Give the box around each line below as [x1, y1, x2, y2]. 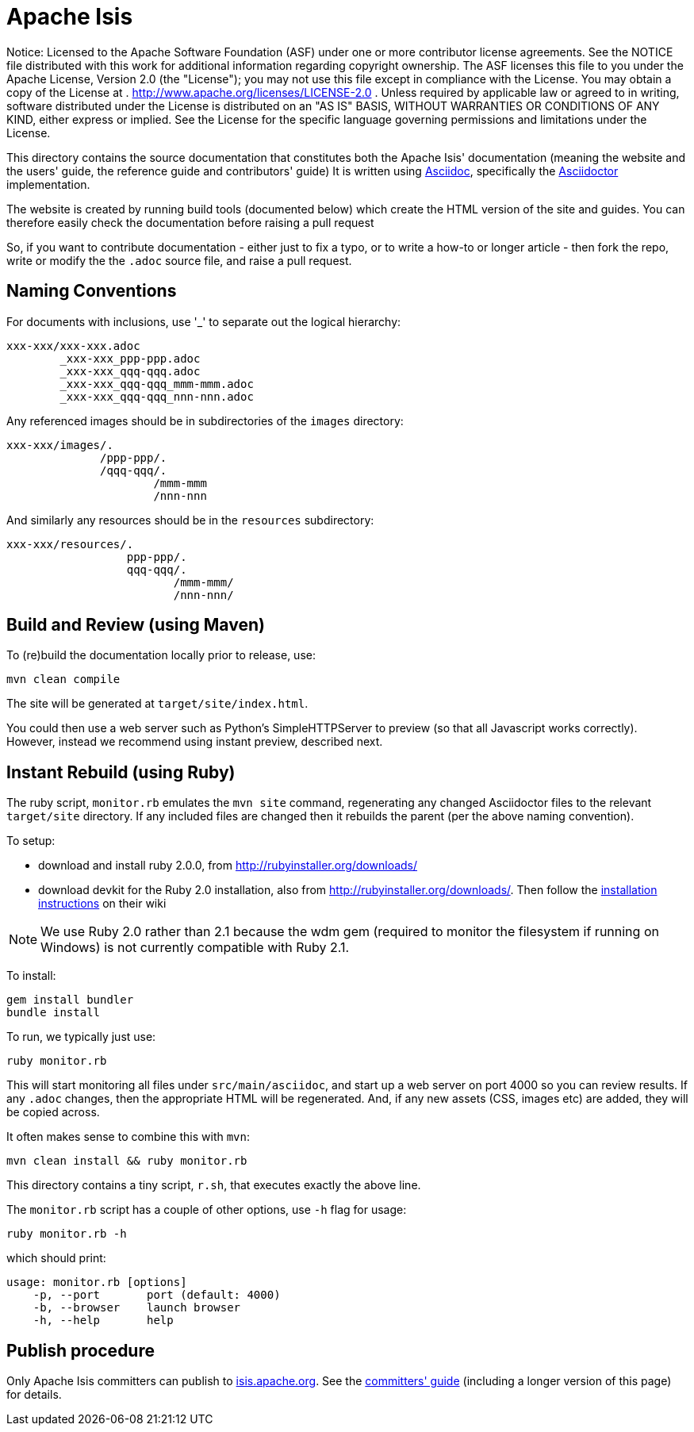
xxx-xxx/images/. [6, 438, 113, 451]
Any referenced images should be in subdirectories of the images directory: [6, 413, 404, 428]
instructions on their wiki [38, 896, 167, 911]
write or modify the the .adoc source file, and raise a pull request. [6, 253, 352, 267]
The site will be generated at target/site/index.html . [6, 697, 309, 711]
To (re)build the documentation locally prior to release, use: [6, 648, 316, 662]
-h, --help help [33, 1314, 174, 1327]
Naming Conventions [6, 281, 177, 301]
